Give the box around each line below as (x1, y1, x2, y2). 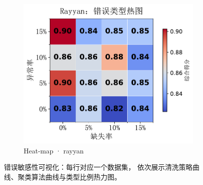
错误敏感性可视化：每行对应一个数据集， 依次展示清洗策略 (4, 162, 193, 172)
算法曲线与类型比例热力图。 (31, 172, 121, 182)
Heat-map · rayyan (24, 145, 84, 155)
